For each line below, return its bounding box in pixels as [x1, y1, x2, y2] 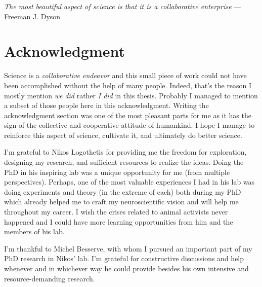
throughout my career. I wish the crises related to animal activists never [4, 206, 228, 217]
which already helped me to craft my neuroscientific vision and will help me [4, 196, 239, 207]
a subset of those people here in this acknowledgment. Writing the [4, 100, 209, 111]
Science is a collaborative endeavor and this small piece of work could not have [4, 70, 247, 81]
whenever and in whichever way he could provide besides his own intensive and [4, 263, 249, 273]
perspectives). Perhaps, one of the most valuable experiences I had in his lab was [4, 176, 255, 187]
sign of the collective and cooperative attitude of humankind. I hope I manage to [4, 120, 255, 130]
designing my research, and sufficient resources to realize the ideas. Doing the [4, 157, 244, 167]
